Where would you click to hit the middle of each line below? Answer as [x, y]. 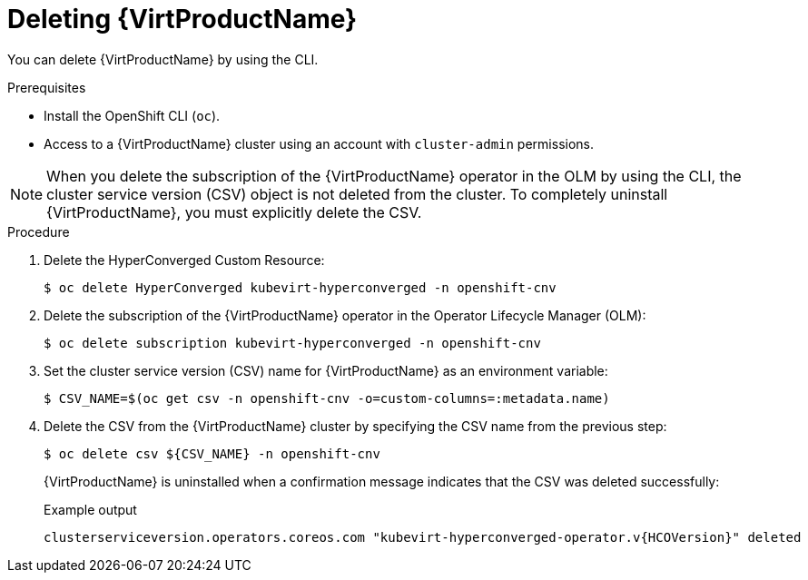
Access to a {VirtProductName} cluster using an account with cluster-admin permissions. [319, 143]
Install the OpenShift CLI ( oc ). [132, 115]
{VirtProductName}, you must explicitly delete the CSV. [234, 212]
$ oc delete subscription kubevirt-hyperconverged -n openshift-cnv [292, 343]
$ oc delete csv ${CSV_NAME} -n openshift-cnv [212, 453]
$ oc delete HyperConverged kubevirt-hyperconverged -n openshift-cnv [300, 287]
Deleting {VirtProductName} [182, 19]
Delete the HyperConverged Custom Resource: [184, 260]
